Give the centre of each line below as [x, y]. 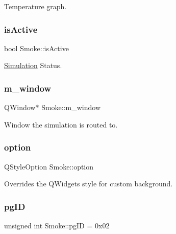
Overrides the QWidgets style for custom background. [89, 184]
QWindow [20, 107]
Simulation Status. [33, 65]
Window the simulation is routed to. [61, 124]
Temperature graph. [35, 6]
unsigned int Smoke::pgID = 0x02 [57, 226]
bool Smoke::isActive [36, 48]
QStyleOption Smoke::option [49, 166]
